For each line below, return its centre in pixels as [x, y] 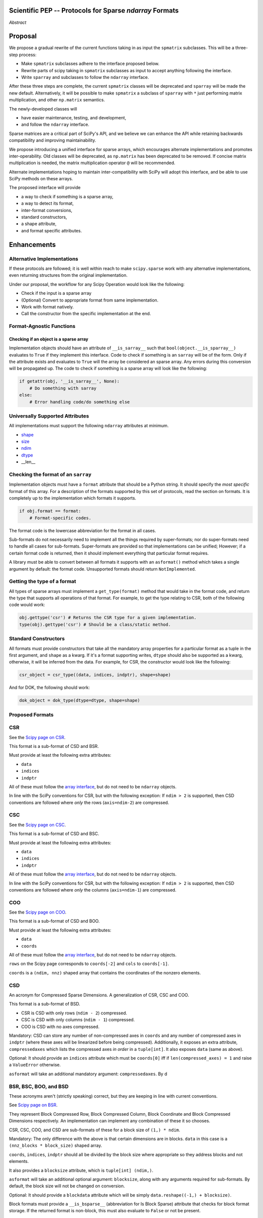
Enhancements [32, 244]
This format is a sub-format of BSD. [45, 1004]
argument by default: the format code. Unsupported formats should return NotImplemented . [103, 569]
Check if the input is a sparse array [56, 293]
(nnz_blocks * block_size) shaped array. [56, 1145]
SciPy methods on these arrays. [41, 179]
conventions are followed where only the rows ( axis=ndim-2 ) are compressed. [89, 802]
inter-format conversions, [47, 210]
